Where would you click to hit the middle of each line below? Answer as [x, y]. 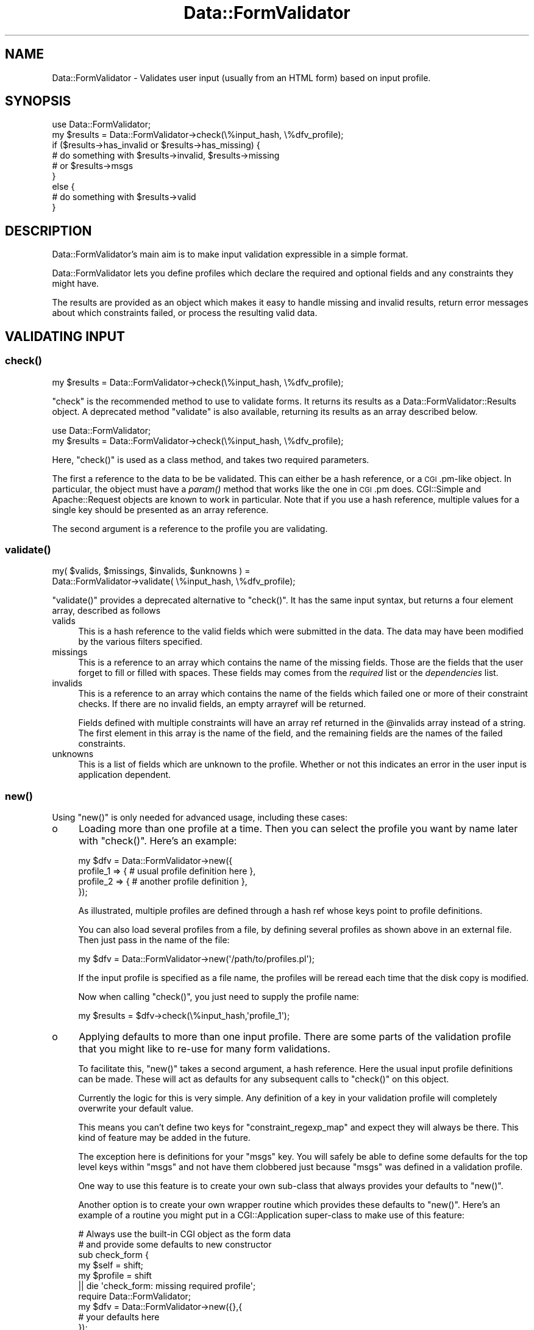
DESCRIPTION [48, 231]
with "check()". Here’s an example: [158, 841]
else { [63, 187]
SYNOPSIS [38, 101]
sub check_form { [113, 1255]
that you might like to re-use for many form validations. [205, 1049]
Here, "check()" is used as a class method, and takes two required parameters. [211, 459]
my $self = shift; [111, 1265]
